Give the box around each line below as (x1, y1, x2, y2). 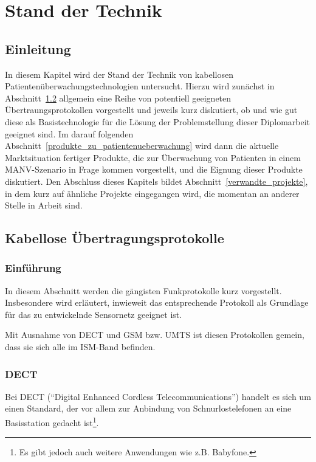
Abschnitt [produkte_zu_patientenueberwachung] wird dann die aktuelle (5, 139, 279, 152)
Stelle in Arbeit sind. (5, 199, 83, 212)
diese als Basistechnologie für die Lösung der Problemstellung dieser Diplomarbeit (5, 115, 311, 128)
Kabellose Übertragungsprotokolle (5, 229, 224, 247)
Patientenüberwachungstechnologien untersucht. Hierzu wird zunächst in (5, 80, 275, 92)
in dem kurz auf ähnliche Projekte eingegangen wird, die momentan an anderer (5, 187, 300, 199)
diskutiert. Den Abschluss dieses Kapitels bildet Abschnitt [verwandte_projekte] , (5, 174, 308, 187)
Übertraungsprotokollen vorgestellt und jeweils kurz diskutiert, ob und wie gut (5, 103, 298, 116)
